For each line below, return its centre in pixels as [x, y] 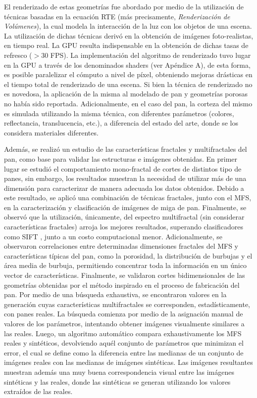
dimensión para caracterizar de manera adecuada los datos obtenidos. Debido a [124, 188]
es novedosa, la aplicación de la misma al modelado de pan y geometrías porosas [126, 94]
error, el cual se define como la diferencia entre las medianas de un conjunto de [124, 352]
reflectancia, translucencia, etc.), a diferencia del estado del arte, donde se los [121, 123]
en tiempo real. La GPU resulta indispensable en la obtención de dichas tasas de [126, 45]
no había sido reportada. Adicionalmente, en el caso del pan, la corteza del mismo [128, 103]
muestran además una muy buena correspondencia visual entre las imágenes [119, 372]
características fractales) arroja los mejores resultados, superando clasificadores [124, 227]
